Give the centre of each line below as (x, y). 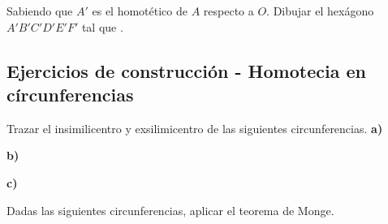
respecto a (228, 11)
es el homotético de (140, 11)
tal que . (102, 26)
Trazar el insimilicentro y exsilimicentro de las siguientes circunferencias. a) (195, 128)
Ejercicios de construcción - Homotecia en (186, 70)
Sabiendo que (40, 11)
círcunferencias (70, 94)
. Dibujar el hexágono (320, 11)
